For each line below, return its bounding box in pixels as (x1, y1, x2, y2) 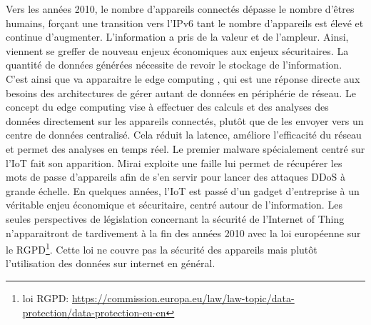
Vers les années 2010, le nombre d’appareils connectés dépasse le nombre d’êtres (6, 1, 355, 16)
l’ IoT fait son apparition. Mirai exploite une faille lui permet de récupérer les (6, 155, 342, 170)
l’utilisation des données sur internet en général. (6, 256, 215, 271)
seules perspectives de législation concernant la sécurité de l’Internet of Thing (6, 211, 345, 226)
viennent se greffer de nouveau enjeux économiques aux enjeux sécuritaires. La (6, 43, 349, 58)
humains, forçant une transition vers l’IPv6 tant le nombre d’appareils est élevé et (6, 15, 364, 30)
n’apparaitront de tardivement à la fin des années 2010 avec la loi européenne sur (6, 225, 361, 240)
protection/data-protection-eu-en (22, 304, 166, 319)
